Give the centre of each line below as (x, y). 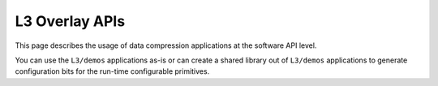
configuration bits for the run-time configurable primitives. (112, 71)
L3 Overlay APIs (70, 21)
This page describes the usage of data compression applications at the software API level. (166, 45)
